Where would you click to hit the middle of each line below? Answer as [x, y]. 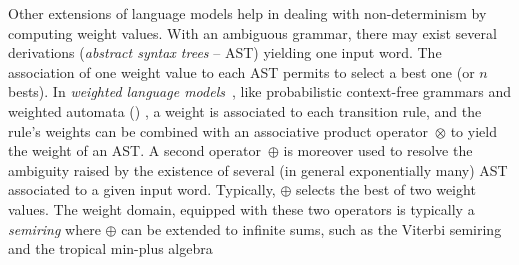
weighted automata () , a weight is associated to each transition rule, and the [245, 110]
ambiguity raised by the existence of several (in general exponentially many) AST [258, 169]
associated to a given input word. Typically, [142, 189]
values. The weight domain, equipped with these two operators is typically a [241, 208]
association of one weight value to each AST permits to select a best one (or [241, 71]
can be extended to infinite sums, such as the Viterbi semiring [311, 228]
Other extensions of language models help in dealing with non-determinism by [247, 13]
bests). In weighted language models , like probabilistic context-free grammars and [260, 91]
